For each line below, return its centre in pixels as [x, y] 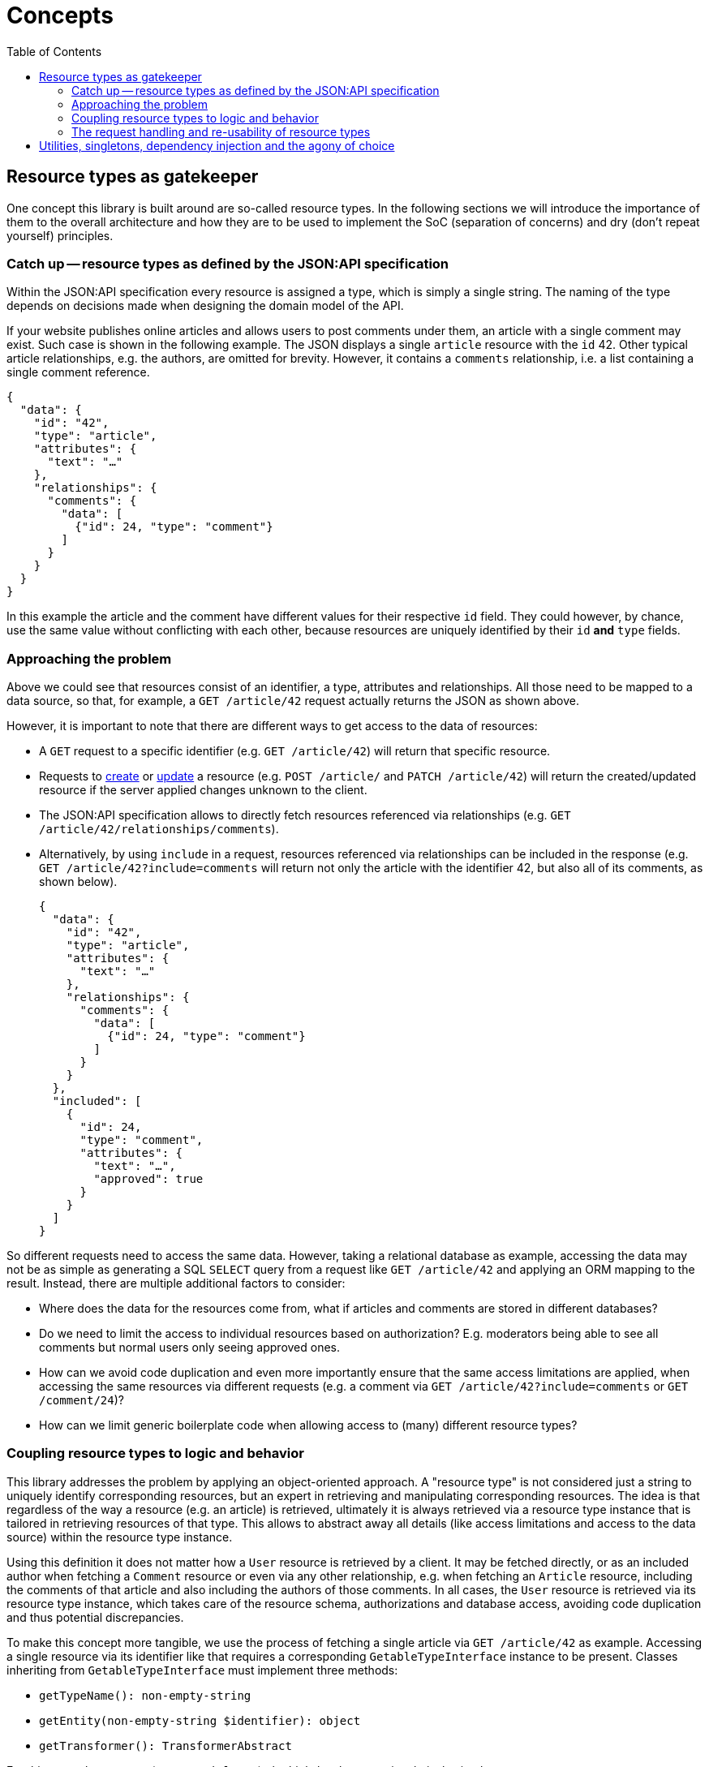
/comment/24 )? [82, 1400]
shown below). [78, 882]
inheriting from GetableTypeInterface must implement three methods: [202, 1670]
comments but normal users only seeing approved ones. [190, 1348]
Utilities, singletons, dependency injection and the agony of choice [217, 145]
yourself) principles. [60, 235]
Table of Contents [54, 51]
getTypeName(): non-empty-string [145, 1695]
